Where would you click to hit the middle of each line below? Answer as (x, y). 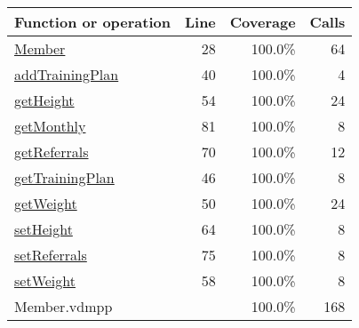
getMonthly (50, 126)
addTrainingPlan (67, 74)
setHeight (44, 229)
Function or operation (92, 22)
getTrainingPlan (64, 177)
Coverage (263, 22)
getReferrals (52, 152)
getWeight (46, 203)
